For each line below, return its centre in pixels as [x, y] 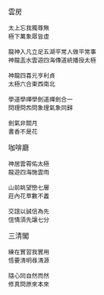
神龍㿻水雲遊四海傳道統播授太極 [52, 60]
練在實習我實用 [29, 252]
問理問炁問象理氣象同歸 [41, 108]
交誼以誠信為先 [29, 212]
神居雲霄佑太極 [29, 164]
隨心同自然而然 [29, 276]
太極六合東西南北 [32, 84]
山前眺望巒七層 [29, 188]
